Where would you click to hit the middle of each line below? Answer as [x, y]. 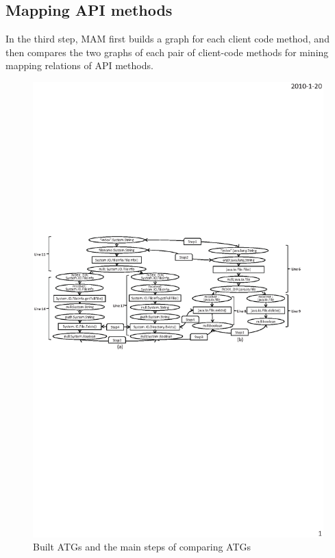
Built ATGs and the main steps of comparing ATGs [142, 547]
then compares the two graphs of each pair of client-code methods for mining [167, 52]
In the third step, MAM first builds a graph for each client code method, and [167, 39]
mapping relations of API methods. [79, 65]
